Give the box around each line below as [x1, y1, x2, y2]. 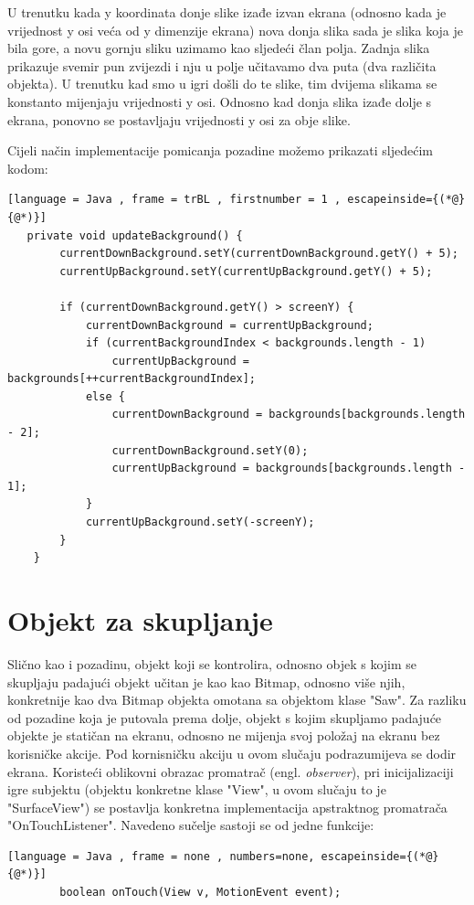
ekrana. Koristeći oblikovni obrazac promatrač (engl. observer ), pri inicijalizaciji [7, 761, 454, 781]
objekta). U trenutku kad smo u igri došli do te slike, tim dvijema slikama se [7, 74, 437, 93]
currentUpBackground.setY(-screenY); [85, 516, 315, 529]
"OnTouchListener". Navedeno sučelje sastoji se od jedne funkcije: [7, 815, 374, 835]
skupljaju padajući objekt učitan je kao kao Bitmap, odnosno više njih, [7, 672, 406, 691]
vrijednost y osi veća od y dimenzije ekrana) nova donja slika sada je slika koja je [7, 20, 464, 39]
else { [85, 389, 125, 403]
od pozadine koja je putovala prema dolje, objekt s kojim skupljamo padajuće [7, 708, 442, 727]
